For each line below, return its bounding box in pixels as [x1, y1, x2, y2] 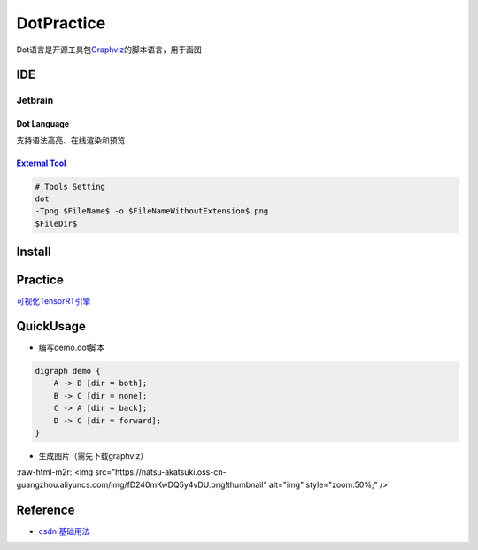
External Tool [16, 158, 66, 168]
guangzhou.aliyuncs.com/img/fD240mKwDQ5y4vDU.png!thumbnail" [16, 479, 267, 490]
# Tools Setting [35, 182, 106, 191]
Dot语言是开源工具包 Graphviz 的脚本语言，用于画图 [16, 44, 203, 55]
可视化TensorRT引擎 [16, 296, 91, 306]
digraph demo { [35, 366, 101, 376]
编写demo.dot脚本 [38, 342, 105, 353]
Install [16, 244, 52, 260]
